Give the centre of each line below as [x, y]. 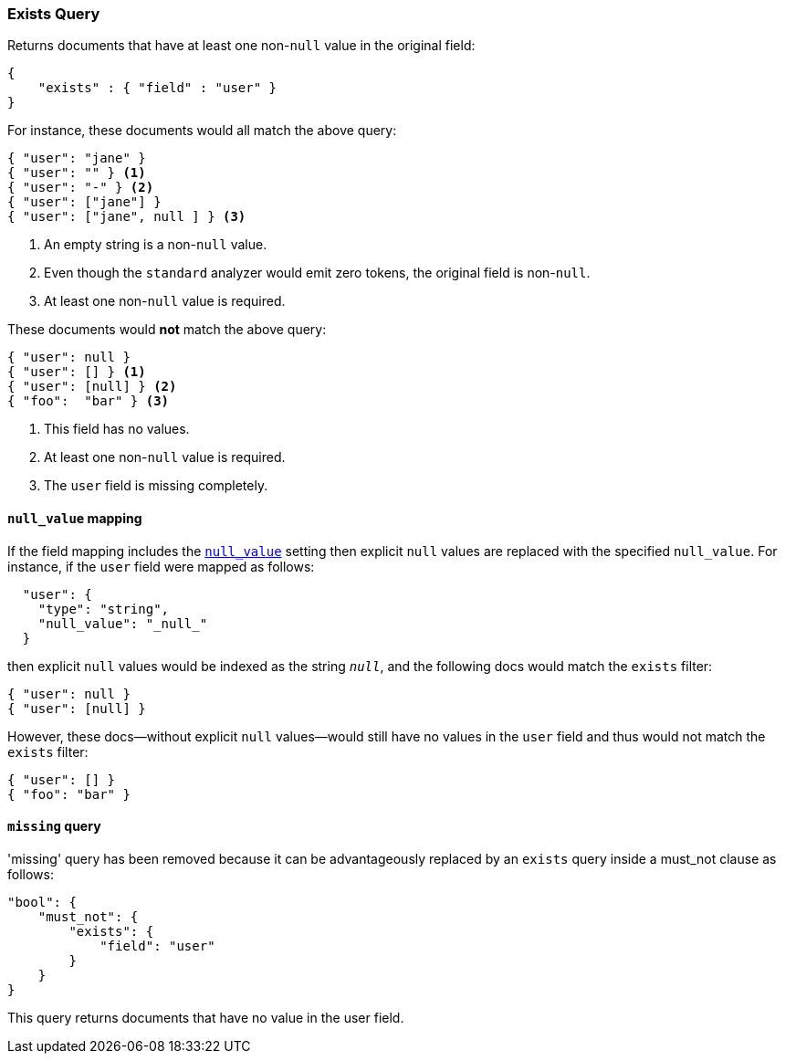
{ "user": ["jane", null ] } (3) [127, 217]
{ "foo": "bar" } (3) [89, 401]
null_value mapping [75, 518]
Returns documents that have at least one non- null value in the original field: [241, 46]
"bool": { [42, 902]
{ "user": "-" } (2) [81, 188]
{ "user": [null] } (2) [92, 387]
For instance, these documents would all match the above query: [202, 131]
